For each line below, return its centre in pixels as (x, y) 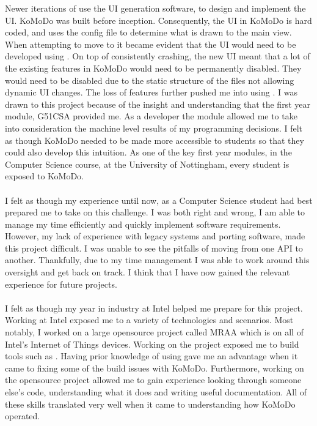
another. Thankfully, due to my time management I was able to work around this (157, 260)
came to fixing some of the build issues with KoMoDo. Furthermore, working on (155, 368)
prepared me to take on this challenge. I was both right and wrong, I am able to (155, 212)
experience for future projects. (61, 284)
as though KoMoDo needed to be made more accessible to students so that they (155, 140)
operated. (23, 416)
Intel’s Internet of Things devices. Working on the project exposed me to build (152, 344)
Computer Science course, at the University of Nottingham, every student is (147, 164)
